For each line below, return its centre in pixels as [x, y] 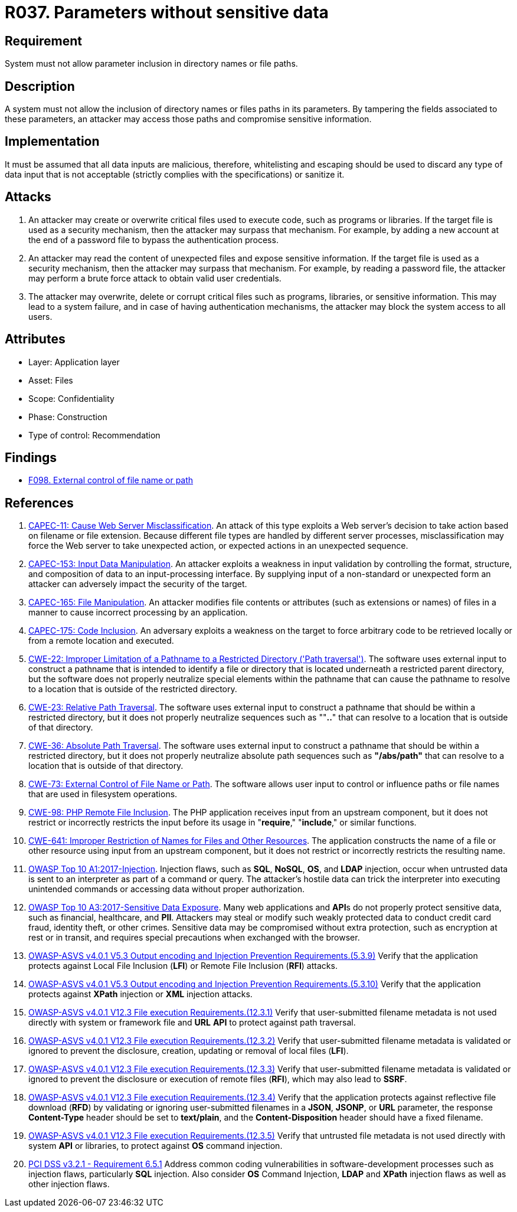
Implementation [52, 142]
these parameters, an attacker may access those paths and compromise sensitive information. [188, 119]
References [39, 503]
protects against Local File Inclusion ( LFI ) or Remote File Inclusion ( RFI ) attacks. [183, 966]
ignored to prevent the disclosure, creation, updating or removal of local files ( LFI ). [189, 1051]
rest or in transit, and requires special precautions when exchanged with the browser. [194, 938]
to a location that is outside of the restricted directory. [133, 689]
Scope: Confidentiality [71, 398]
